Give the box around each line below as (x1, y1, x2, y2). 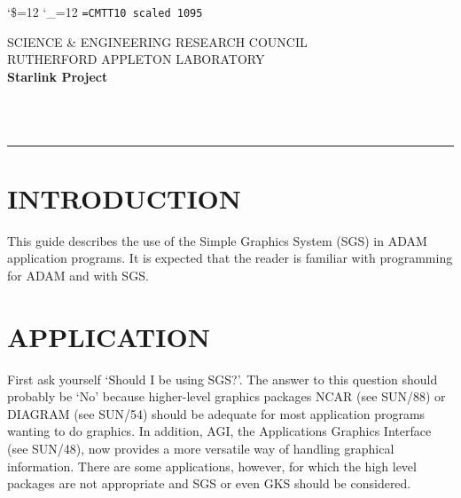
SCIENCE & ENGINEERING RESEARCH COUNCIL (7, 32, 308, 51)
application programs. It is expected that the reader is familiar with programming (7, 249, 453, 267)
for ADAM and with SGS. (7, 265, 149, 284)
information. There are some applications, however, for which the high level (7, 456, 417, 475)
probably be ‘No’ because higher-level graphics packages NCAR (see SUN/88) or (7, 387, 446, 406)
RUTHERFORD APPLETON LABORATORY (7, 50, 265, 68)
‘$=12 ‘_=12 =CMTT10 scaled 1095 (7, 3, 203, 20)
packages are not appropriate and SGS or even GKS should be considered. (7, 474, 411, 493)
